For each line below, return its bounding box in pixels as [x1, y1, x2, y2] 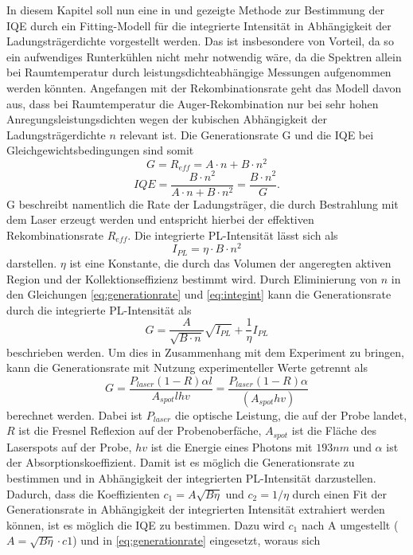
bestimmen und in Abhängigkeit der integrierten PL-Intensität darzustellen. [6, 470, 376, 487]
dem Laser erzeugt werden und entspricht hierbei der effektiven [6, 211, 314, 228]
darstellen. [6, 254, 57, 271]
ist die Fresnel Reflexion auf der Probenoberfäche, [18, 422, 262, 439]
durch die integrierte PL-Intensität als [6, 301, 192, 318]
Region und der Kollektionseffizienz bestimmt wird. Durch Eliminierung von [6, 270, 378, 287]
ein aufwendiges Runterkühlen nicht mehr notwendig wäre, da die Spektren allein [6, 48, 402, 64]
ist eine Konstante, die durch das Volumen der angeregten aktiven [69, 254, 392, 271]
